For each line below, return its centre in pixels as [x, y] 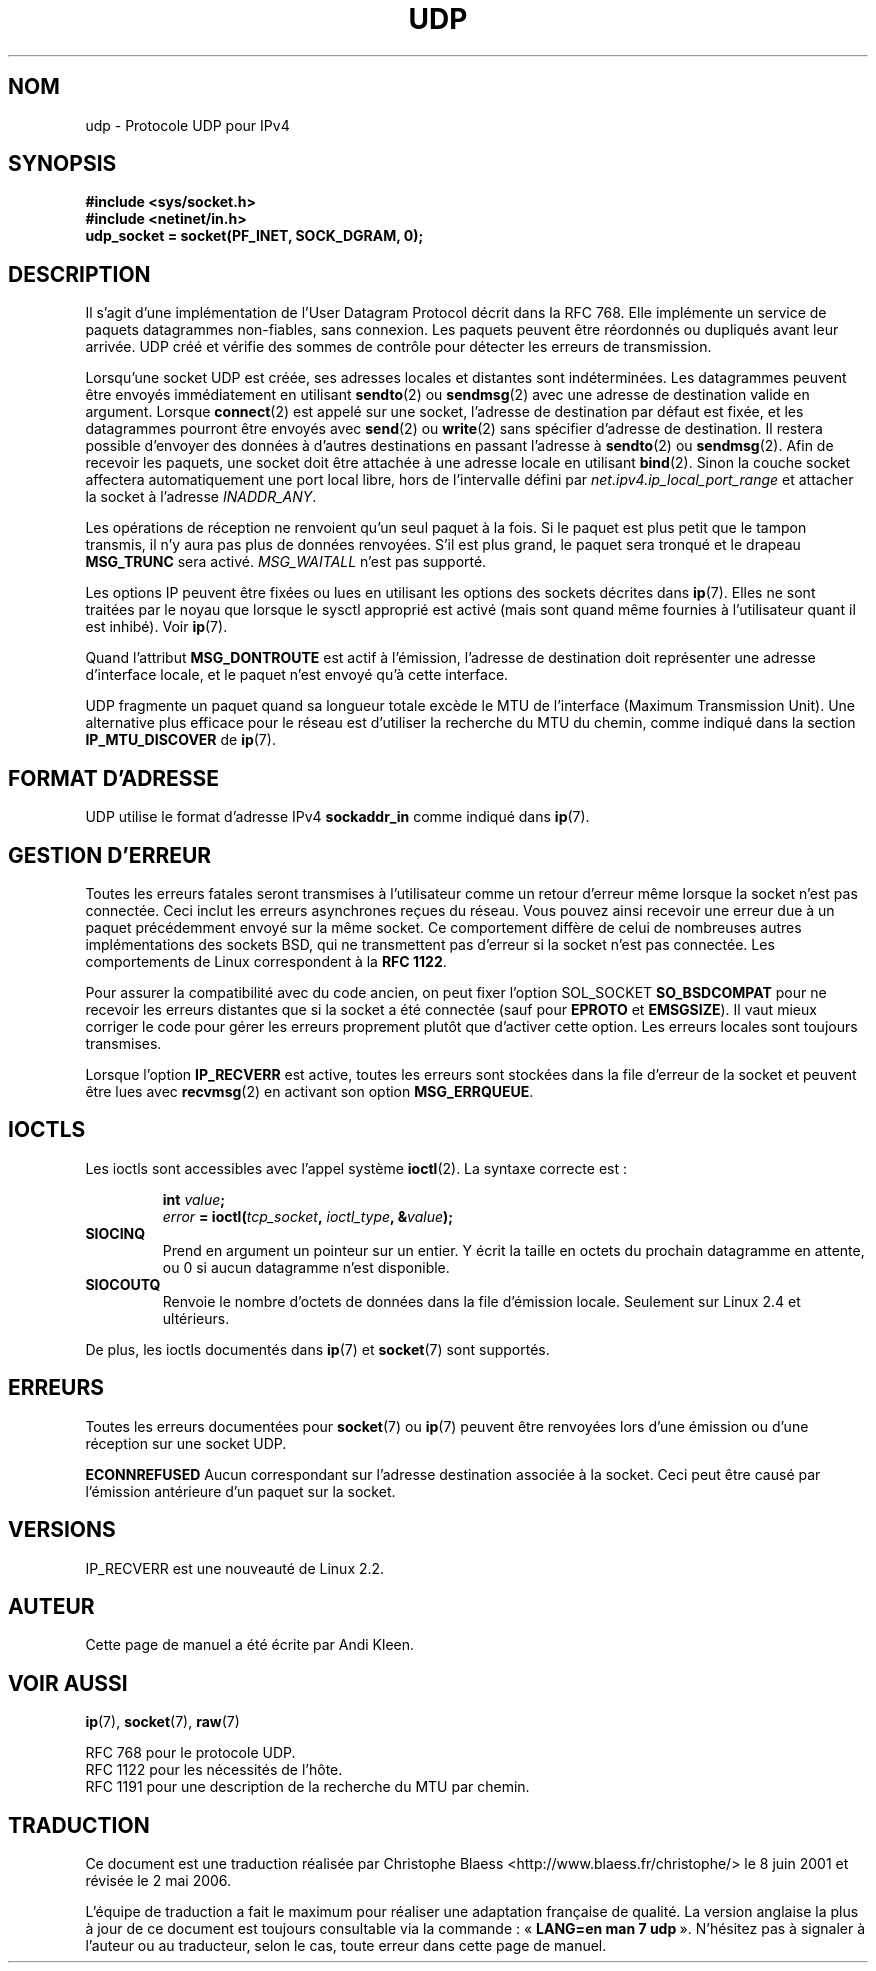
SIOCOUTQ [123, 1284]
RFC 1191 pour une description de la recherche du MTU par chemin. [307, 1787]
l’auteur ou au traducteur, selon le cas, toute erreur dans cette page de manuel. [346, 1946]
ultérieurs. [196, 1318]
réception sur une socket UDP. [186, 1443]
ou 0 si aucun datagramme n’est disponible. [306, 1267]
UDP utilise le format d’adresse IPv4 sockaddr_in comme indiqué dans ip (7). [337, 817]
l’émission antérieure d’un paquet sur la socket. [240, 1491]
